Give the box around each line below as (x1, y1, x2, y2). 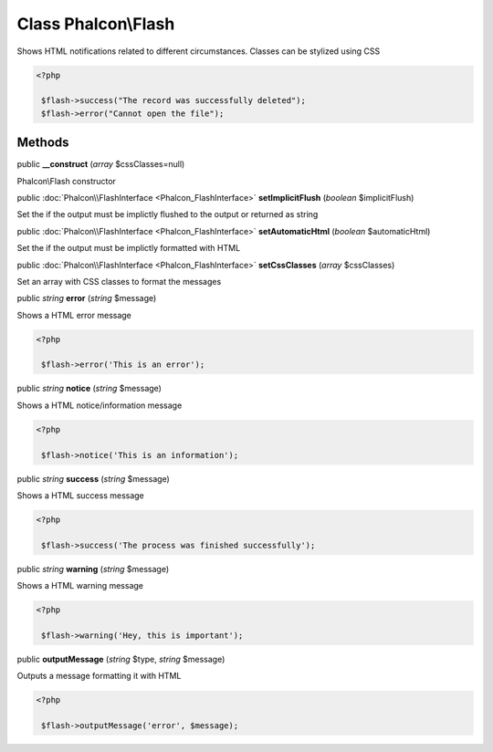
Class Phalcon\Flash (16, 14, 175, 34)
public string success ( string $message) (16, 473, 171, 484)
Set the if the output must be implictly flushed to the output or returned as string (16, 209, 319, 220)
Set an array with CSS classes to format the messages (16, 276, 222, 287)
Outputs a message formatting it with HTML (16, 671, 182, 682)
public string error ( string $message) (16, 293, 157, 304)
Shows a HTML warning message (16, 580, 144, 591)
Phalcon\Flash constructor (16, 175, 116, 186)
